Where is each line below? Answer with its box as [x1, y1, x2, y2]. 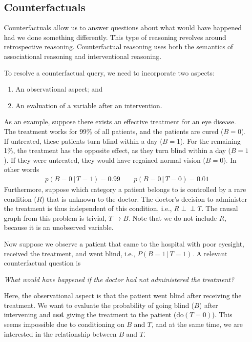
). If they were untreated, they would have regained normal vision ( [4, 154, 206, 165]
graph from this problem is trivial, [4, 212, 106, 223]
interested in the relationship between [4, 328, 117, 339]
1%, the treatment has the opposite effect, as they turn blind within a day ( [4, 145, 231, 155]
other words [4, 164, 40, 174]
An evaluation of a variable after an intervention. [15, 100, 162, 110]
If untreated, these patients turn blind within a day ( [4, 135, 163, 146]
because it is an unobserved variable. [4, 222, 114, 232]
